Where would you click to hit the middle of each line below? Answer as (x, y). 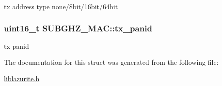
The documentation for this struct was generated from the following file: (111, 62)
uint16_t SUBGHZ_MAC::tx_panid (78, 28)
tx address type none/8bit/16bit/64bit (61, 6)
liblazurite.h (22, 78)
